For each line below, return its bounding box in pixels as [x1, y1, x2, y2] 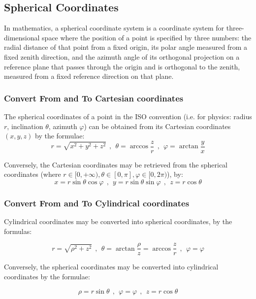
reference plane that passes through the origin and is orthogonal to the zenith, [4, 61, 240, 71]
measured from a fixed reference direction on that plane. [4, 71, 174, 81]
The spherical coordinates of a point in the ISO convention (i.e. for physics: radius [4, 111, 252, 121]
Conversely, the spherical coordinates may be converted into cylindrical [4, 262, 219, 272]
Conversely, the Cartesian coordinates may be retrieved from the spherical [4, 159, 228, 169]
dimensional [4, 32, 40, 42]
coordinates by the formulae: [4, 271, 90, 282]
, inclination [7, 121, 43, 131]
